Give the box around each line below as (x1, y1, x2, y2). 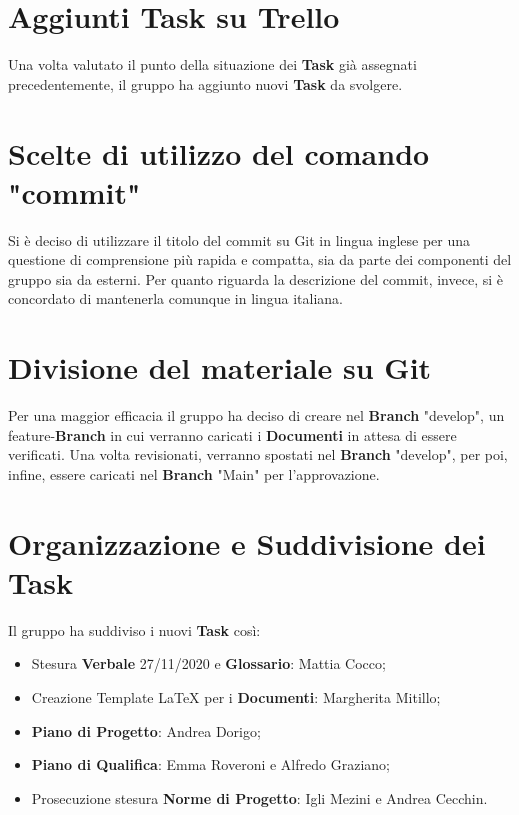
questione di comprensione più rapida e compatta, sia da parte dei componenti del (8, 249, 512, 270)
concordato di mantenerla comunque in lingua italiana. (8, 288, 343, 309)
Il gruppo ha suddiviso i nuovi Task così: (8, 619, 261, 640)
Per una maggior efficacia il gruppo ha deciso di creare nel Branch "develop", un (8, 405, 505, 426)
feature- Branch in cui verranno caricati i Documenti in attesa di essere (8, 424, 457, 445)
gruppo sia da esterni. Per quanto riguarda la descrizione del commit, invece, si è (8, 268, 503, 289)
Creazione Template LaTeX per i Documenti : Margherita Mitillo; (31, 687, 441, 707)
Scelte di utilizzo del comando (8, 132, 430, 173)
